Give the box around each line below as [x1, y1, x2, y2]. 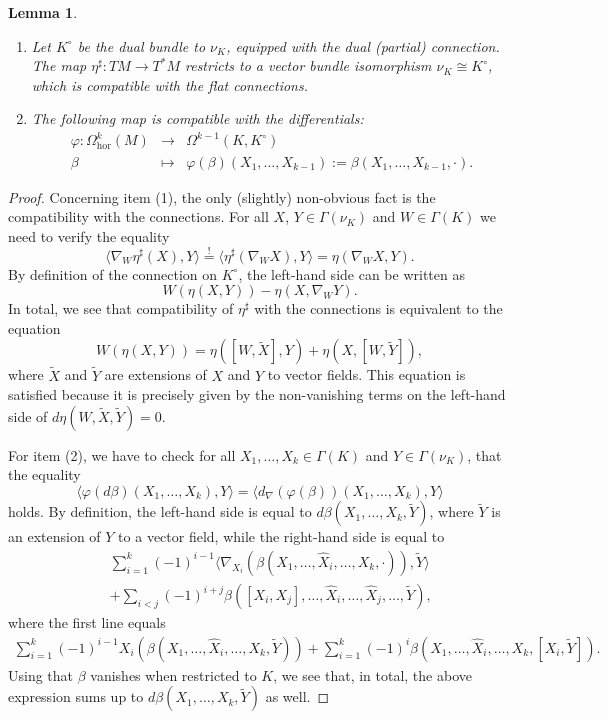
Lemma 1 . [8, 2, 78, 22]
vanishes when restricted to [90, 664, 257, 685]
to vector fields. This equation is [267, 364, 466, 385]
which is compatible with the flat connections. [31, 74, 309, 95]
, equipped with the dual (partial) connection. [226, 35, 500, 56]
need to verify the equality [8, 225, 170, 246]
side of [8, 405, 48, 426]
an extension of [8, 526, 101, 547]
